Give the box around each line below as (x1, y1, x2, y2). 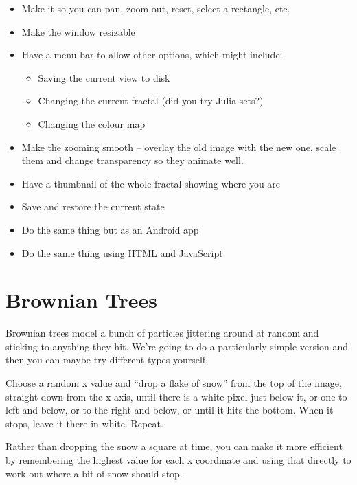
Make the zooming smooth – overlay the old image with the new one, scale (21, 139, 336, 154)
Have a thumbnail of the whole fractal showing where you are (21, 176, 281, 190)
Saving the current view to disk (38, 70, 170, 84)
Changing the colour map (38, 116, 146, 131)
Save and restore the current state (21, 199, 165, 214)
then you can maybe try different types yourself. (5, 352, 209, 367)
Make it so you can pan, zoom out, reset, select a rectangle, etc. (21, 1, 290, 15)
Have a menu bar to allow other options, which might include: (21, 47, 283, 62)
